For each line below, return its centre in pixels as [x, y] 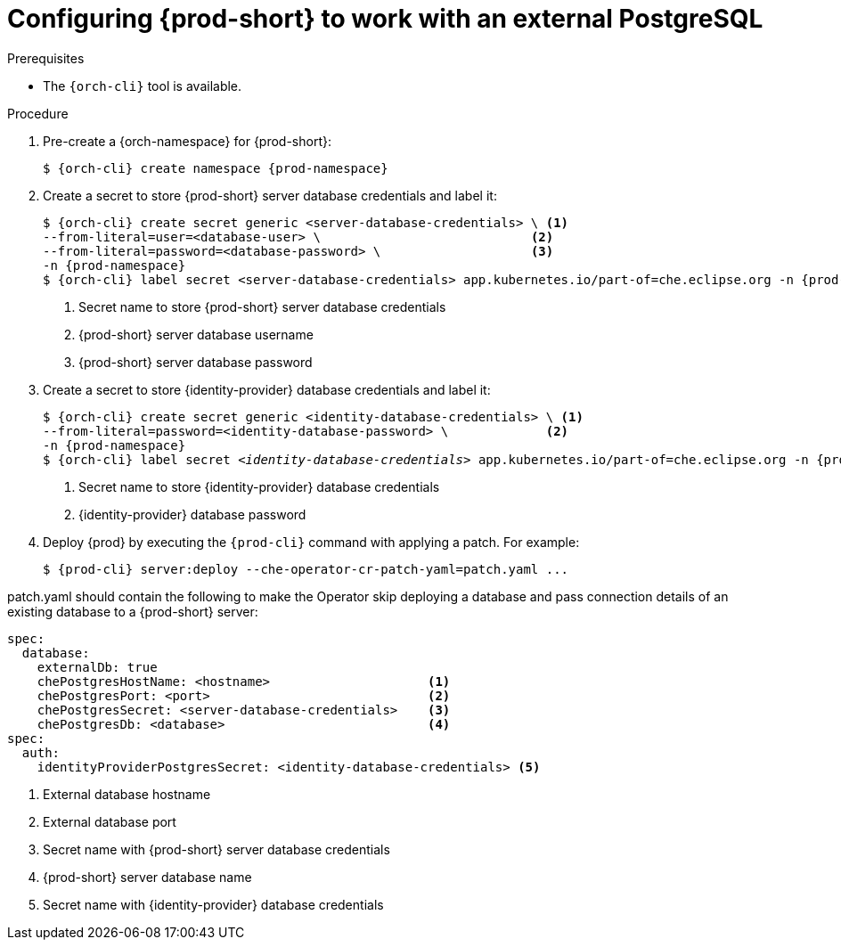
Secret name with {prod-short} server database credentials [216, 849]
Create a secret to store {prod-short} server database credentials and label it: [270, 195]
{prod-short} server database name [147, 877]
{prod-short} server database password [196, 362]
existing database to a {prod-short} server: [133, 611]
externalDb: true [97, 667]
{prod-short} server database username [196, 334]
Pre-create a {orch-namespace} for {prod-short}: [187, 141]
